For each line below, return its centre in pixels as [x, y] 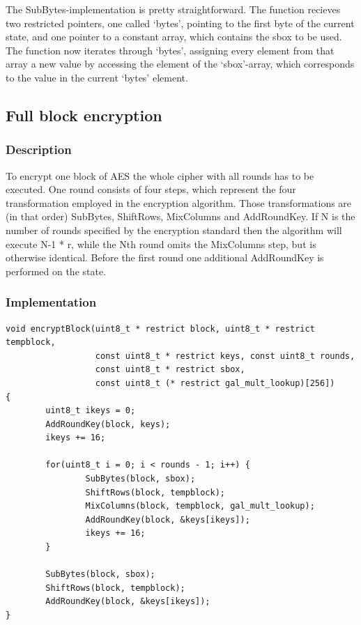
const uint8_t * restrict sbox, [170, 370]
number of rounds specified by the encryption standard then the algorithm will [174, 230]
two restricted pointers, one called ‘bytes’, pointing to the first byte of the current [180, 23]
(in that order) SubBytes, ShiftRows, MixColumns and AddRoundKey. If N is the [180, 216]
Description [39, 149]
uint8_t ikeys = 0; [91, 411]
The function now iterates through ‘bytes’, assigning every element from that [170, 50]
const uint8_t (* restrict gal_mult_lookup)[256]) [215, 383]
